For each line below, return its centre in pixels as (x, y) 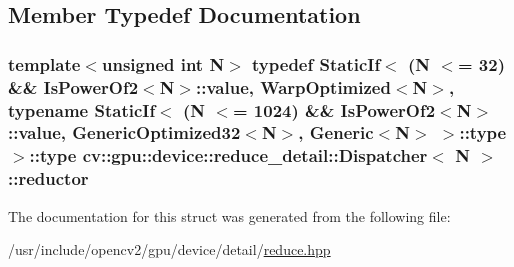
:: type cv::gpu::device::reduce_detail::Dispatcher (228, 155)
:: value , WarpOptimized (293, 86)
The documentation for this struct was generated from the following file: (229, 215)
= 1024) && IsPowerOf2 (334, 109)
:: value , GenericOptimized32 (124, 132)
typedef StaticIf (316, 63)
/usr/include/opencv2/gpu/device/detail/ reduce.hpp (169, 249)
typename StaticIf (82, 109)
